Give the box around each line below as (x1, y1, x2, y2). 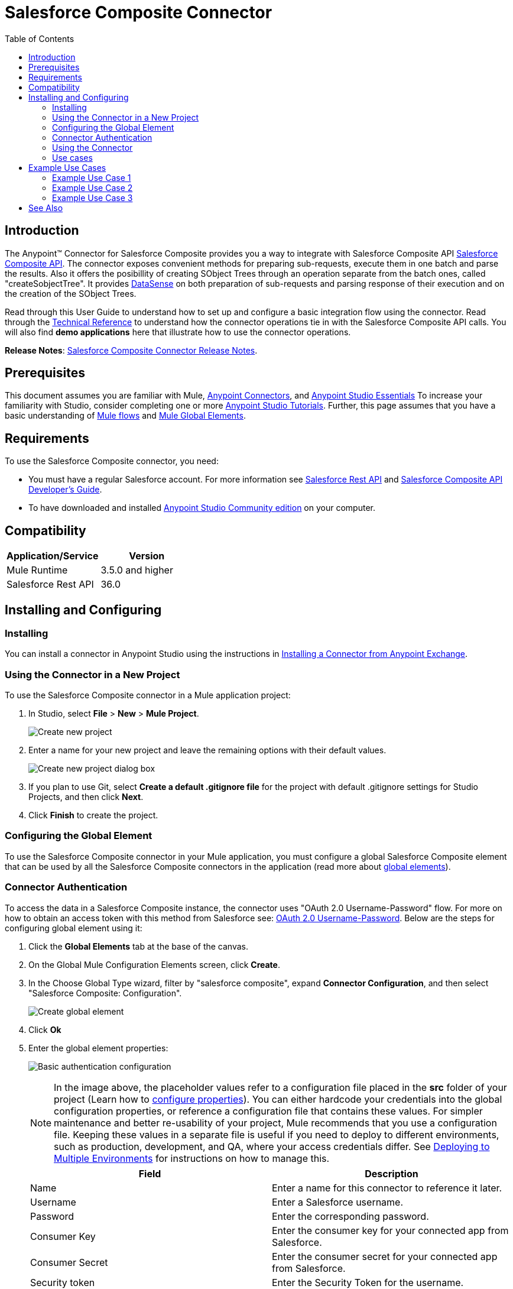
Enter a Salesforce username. (272, 1196, 404, 1208)
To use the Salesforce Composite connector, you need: (5, 456, 219, 467)
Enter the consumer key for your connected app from (272, 1224, 509, 1236)
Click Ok (28, 1024, 61, 1035)
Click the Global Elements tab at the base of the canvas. (28, 941, 248, 951)
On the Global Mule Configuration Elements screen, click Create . (28, 959, 280, 970)
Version (129, 550, 165, 562)
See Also (28, 202, 63, 213)
